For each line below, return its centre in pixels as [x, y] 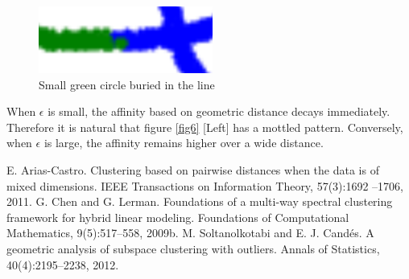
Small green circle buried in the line [127, 84]
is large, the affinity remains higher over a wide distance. [184, 143]
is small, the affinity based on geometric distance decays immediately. [219, 111]
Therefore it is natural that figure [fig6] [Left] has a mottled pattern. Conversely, [205, 127]
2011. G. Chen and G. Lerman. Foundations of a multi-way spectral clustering [200, 201]
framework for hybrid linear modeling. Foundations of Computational [178, 217]
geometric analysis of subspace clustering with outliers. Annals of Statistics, [193, 248]
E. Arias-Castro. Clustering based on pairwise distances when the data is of [193, 169]
